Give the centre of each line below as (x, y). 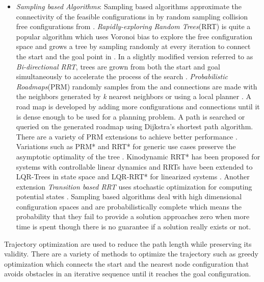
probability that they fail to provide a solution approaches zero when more (133, 216)
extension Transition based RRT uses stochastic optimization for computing (134, 186)
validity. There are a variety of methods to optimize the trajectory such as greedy (131, 254)
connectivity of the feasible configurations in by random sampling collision (132, 16)
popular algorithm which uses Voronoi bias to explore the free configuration (134, 36)
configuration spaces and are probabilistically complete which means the (129, 206)
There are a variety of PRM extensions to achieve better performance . (127, 136)
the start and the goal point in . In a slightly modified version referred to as (135, 56)
